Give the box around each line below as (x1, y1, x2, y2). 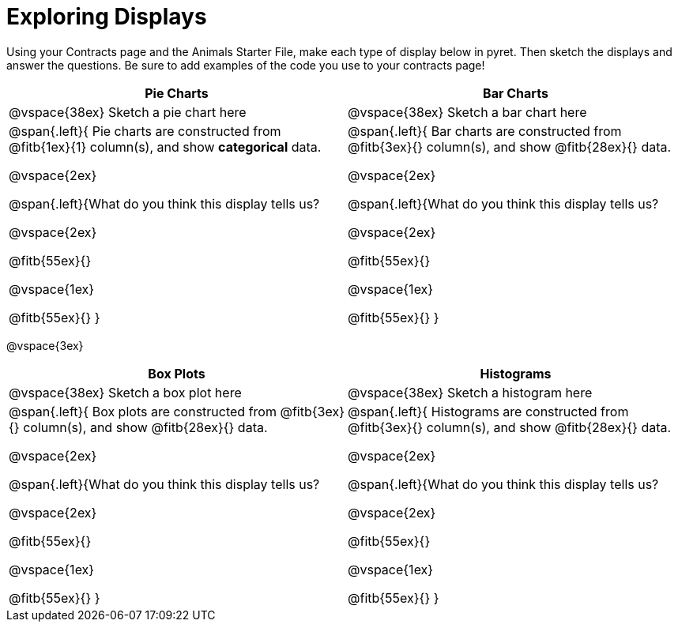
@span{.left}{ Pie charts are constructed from (9, 122, 281, 139)
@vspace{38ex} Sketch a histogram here (348, 384, 593, 400)
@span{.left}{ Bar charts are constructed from (348, 122, 622, 139)
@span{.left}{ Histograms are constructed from (348, 403, 629, 419)
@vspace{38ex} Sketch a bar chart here (348, 103, 587, 120)
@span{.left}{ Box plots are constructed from (9, 403, 277, 419)
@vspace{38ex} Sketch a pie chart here (9, 103, 247, 120)
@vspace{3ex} (6, 338, 84, 352)
